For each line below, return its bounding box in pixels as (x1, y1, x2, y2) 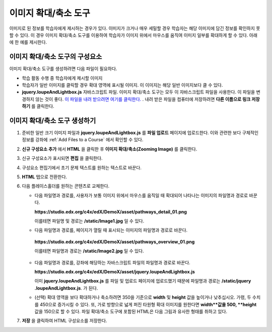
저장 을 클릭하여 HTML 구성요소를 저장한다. (22, 318, 107, 324)
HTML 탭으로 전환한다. (22, 174, 67, 180)
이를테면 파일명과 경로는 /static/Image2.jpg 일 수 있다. (34, 248, 145, 254)
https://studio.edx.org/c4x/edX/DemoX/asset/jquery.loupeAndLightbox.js (34, 268, 195, 274)
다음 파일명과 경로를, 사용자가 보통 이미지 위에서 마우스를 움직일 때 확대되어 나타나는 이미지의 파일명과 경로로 (34, 192, 248, 198)
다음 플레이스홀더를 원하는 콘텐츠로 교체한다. (22, 183, 110, 189)
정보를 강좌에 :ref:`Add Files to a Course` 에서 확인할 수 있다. (22, 137, 144, 143)
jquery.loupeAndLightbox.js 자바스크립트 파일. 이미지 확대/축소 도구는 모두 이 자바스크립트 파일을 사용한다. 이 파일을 (22, 89, 255, 95)
